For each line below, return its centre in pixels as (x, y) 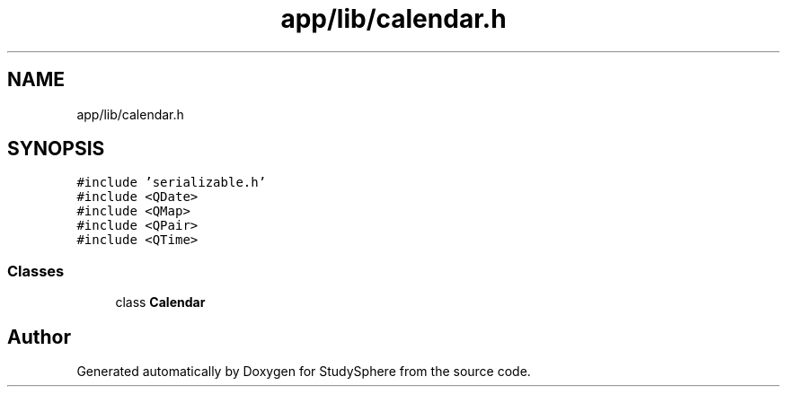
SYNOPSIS (56, 149)
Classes (36, 271)
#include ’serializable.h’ (172, 183)
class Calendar (160, 302)
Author (39, 337)
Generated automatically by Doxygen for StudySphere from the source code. (304, 372)
